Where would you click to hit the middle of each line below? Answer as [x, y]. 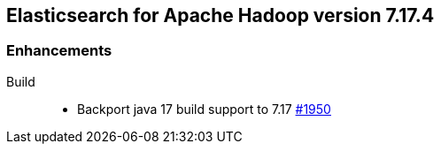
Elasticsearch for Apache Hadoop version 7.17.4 [220, 15]
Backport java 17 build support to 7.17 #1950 [204, 109]
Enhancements [59, 51]
